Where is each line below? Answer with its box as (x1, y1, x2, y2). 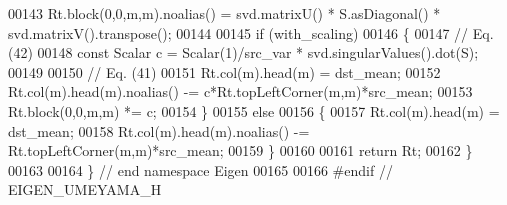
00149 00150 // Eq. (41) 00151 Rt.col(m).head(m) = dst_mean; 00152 (8, 61, 441, 82)
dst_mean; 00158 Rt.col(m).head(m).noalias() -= (8, 120, 310, 141)
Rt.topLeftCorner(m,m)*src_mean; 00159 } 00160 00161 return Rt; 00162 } (8, 140, 473, 161)
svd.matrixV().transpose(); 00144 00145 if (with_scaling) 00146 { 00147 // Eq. (8, 22, 494, 43)
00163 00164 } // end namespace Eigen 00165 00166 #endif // (8, 159, 393, 180)
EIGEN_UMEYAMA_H (8, 179, 162, 200)
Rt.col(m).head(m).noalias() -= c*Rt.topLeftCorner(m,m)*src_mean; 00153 (8, 81, 473, 102)
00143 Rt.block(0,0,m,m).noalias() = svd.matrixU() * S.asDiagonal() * (8, 3, 441, 23)
